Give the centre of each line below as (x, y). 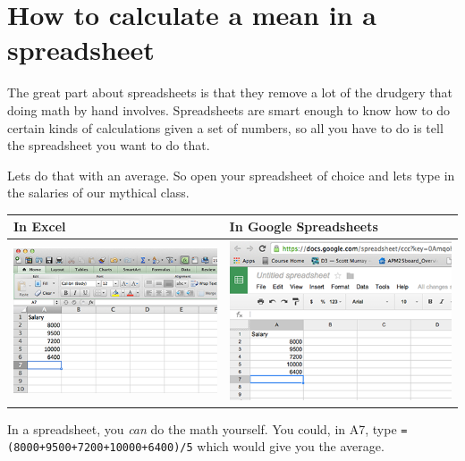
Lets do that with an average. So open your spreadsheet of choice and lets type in (231, 175)
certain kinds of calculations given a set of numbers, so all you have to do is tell (225, 127)
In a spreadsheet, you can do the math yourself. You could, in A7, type (202, 428)
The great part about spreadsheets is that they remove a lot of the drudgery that (230, 92)
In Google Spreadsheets (304, 226)
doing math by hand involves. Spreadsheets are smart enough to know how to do (229, 109)
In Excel (40, 226)
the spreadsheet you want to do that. (109, 145)
